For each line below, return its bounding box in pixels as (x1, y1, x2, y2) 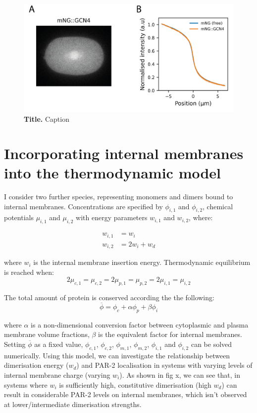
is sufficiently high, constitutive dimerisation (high (59, 379, 211, 390)
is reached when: (4, 266, 54, 277)
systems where (4, 379, 48, 390)
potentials (4, 212, 34, 223)
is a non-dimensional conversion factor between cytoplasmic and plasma (31, 319, 249, 330)
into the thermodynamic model (4, 163, 221, 183)
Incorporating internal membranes (4, 143, 244, 163)
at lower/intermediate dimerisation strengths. (4, 399, 142, 409)
